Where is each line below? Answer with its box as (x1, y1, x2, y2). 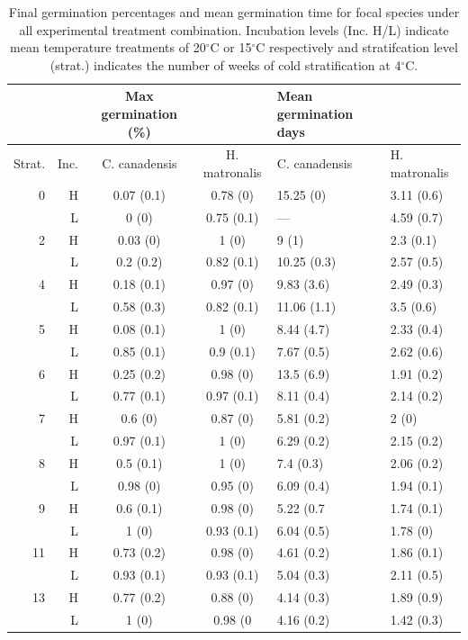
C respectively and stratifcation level (256, 38, 458, 57)
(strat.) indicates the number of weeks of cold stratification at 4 (49, 55, 401, 74)
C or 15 (210, 38, 252, 57)
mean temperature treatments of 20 (10, 38, 206, 57)
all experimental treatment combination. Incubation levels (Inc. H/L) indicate (19, 20, 449, 39)
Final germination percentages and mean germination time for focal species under (8, 3, 460, 21)
